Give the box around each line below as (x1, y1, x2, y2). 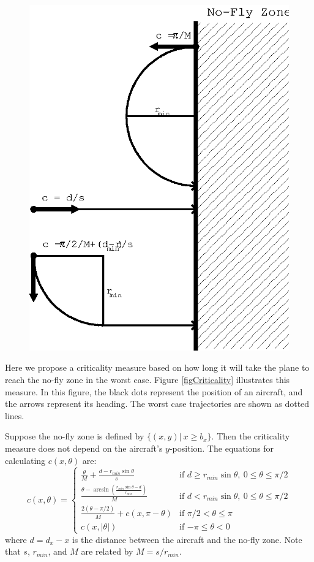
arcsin (93, 487, 109, 493)
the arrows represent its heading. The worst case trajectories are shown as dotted (5, 397, 310, 410)
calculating (5, 454, 46, 466)
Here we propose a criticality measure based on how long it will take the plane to (5, 361, 310, 374)
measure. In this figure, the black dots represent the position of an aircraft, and (5, 385, 303, 398)
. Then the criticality (211, 430, 290, 442)
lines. (5, 409, 24, 422)
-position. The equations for (169, 442, 274, 455)
